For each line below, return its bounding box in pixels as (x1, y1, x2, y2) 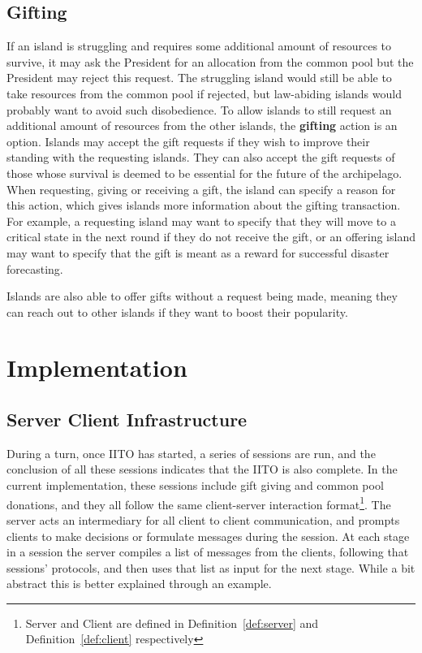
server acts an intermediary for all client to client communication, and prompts (6, 511, 400, 528)
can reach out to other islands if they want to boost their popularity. (6, 303, 348, 320)
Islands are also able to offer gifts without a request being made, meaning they (6, 288, 398, 305)
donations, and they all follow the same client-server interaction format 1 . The (6, 493, 391, 512)
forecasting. (6, 260, 63, 277)
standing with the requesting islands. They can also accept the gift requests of (6, 149, 395, 166)
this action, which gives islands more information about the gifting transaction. (6, 197, 401, 214)
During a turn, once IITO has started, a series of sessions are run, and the (6, 444, 376, 461)
